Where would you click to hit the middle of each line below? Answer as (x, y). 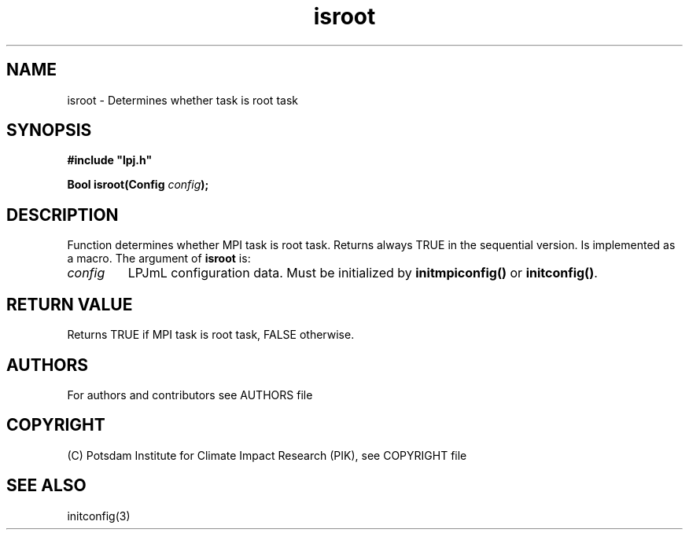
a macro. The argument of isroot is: (159, 259)
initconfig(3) (99, 516)
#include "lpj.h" (110, 160)
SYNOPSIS (49, 130)
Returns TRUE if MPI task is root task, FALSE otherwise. (211, 335)
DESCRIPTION (63, 215)
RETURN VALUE (70, 304)
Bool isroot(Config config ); (138, 185)
